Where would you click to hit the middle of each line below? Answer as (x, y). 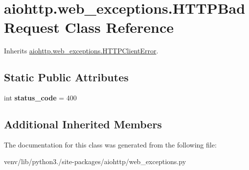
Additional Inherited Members (83, 124)
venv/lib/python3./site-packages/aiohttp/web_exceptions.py (95, 161)
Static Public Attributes (66, 77)
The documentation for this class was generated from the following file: (110, 144)
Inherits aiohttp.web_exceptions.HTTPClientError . (81, 51)
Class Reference (119, 27)
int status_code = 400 (40, 98)
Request (32, 27)
